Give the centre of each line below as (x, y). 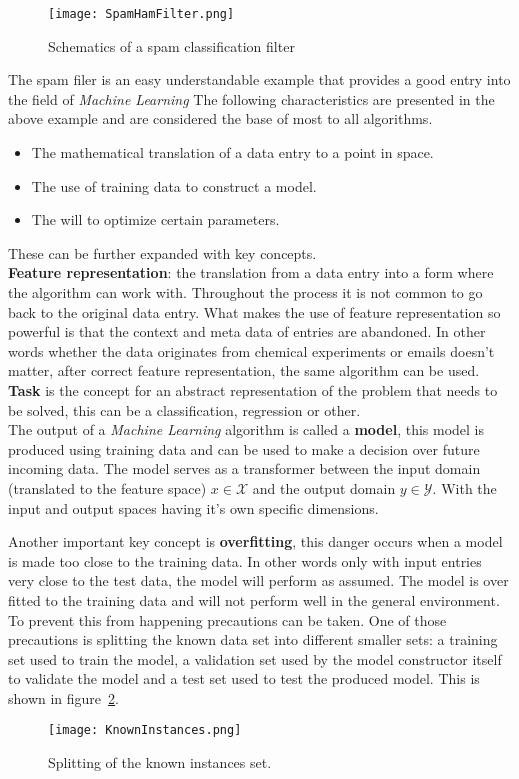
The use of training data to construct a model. (174, 185)
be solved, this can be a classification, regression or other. (184, 409)
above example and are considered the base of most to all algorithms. (220, 118)
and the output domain (324, 487)
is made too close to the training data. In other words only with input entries (245, 560)
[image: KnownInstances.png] (145, 730)
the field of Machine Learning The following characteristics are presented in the (251, 98)
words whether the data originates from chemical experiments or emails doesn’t (251, 350)
